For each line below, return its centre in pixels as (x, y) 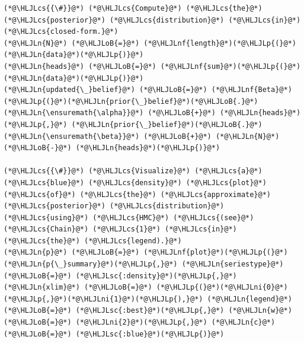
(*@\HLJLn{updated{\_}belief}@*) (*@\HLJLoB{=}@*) (105, 90)
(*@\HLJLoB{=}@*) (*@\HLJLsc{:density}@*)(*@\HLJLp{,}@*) (120, 276)
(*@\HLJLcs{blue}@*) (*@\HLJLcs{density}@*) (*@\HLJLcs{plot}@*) (135, 182)
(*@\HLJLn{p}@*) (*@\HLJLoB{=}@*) (72, 253)
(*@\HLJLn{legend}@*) (249, 299)
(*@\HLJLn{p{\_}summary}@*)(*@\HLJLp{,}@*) (91, 264)
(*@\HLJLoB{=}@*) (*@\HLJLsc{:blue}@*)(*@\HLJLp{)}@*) (114, 334)
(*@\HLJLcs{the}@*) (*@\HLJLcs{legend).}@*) (93, 241)
